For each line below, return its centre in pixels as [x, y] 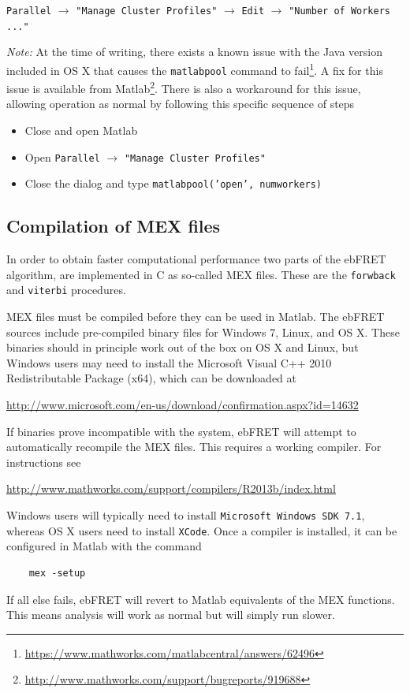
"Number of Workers [339, 11]
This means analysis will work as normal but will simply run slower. [171, 615]
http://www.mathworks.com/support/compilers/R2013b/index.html [171, 488]
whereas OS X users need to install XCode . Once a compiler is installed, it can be [202, 530]
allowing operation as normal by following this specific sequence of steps [181, 104]
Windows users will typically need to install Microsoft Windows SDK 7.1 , [186, 515]
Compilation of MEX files [114, 226]
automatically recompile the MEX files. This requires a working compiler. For [194, 447]
